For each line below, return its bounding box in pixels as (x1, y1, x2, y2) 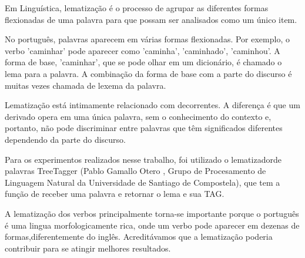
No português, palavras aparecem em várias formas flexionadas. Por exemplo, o (5, 33, 290, 45)
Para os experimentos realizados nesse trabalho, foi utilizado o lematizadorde (5, 153, 281, 165)
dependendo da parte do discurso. (5, 133, 126, 145)
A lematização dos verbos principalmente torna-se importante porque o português (5, 207, 299, 219)
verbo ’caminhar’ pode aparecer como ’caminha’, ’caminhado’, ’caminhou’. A (5, 44, 280, 56)
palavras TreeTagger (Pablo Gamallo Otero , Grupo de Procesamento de (5, 165, 266, 177)
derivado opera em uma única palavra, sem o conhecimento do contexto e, (5, 110, 272, 122)
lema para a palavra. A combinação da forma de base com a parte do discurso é (5, 67, 292, 79)
